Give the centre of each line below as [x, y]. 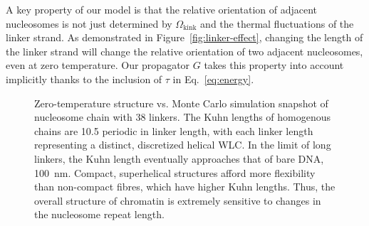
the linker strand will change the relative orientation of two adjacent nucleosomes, [184, 51]
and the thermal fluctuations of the [277, 23]
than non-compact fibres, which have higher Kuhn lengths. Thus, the [185, 187]
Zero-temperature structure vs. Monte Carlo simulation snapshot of [181, 103]
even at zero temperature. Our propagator [98, 65]
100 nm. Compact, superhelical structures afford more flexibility [175, 172]
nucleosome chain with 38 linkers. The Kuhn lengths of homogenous [183, 117]
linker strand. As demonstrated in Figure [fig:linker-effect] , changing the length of [184, 37]
